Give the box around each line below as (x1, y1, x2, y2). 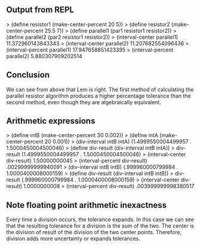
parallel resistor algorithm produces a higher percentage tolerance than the (6, 92, 191, 99)
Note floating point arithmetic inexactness (6, 200, 167, 210)
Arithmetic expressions (6, 116, 96, 126)
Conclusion (6, 70, 50, 80)
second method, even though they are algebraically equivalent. (6, 98, 161, 105)
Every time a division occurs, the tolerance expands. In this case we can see (6, 216, 194, 223)
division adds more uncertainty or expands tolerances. (6, 235, 140, 242)
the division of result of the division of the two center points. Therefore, (6, 229, 182, 236)
